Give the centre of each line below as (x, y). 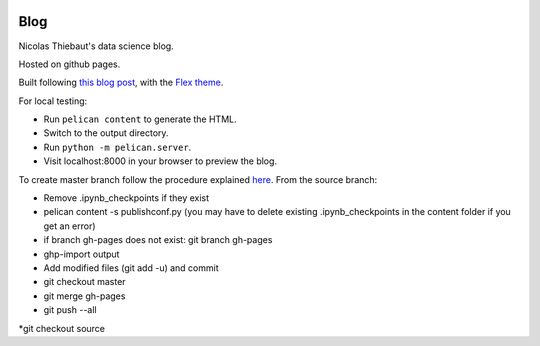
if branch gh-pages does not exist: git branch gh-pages (158, 240)
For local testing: (53, 101)
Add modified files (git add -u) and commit (131, 267)
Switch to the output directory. (106, 133)
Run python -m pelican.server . (117, 147)
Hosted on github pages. (69, 64)
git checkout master (84, 282)
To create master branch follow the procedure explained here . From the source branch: (198, 179)
